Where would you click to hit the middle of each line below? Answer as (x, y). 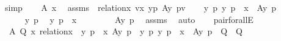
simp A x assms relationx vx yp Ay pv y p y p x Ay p (140, 7)
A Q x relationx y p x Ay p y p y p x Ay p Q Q (126, 31)
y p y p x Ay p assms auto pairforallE (139, 19)
